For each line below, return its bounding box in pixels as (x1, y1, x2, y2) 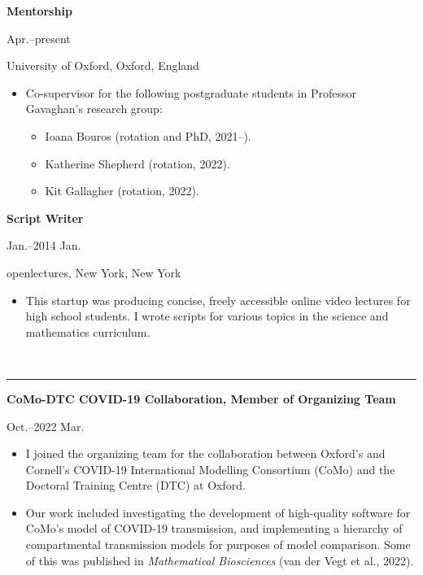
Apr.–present (7, 29, 71, 46)
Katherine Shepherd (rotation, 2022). (45, 155, 230, 172)
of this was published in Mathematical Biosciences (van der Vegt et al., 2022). (25, 551, 414, 568)
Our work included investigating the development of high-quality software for (25, 503, 411, 521)
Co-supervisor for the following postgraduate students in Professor (25, 84, 357, 101)
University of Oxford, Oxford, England (7, 57, 199, 74)
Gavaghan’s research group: (25, 100, 163, 117)
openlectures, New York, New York (7, 264, 181, 281)
